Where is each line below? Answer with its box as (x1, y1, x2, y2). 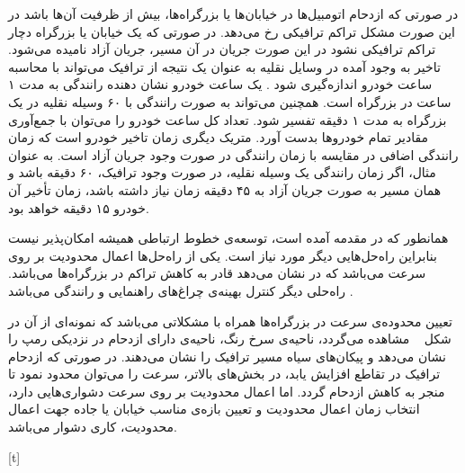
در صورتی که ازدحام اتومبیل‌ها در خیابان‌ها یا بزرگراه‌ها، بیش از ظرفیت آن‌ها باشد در (8, 4, 459, 22)
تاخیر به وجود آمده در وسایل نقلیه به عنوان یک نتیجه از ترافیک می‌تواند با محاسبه (8, 57, 441, 76)
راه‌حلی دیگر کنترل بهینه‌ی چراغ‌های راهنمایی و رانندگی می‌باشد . (8, 281, 353, 299)
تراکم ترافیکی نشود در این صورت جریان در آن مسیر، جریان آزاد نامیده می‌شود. (8, 40, 436, 58)
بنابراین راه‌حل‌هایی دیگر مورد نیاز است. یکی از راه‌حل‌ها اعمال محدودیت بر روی (8, 245, 437, 264)
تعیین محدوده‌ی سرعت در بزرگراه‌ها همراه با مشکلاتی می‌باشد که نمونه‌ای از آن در (8, 311, 452, 330)
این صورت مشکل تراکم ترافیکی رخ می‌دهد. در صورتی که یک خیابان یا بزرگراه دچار (8, 22, 455, 40)
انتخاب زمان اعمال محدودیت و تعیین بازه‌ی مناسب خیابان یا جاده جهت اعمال (8, 399, 420, 418)
